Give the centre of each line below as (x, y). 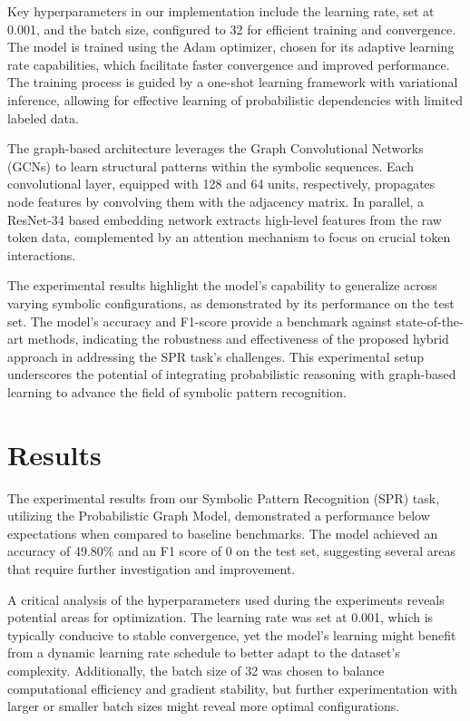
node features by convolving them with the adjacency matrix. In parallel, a (216, 201)
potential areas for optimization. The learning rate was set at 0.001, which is (220, 617)
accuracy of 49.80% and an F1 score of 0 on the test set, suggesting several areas (231, 551)
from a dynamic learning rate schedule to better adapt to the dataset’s (204, 653)
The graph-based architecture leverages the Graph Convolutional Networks (215, 148)
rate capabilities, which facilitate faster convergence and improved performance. (229, 64)
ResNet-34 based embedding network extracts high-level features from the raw (225, 219)
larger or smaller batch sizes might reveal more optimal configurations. (204, 706)
